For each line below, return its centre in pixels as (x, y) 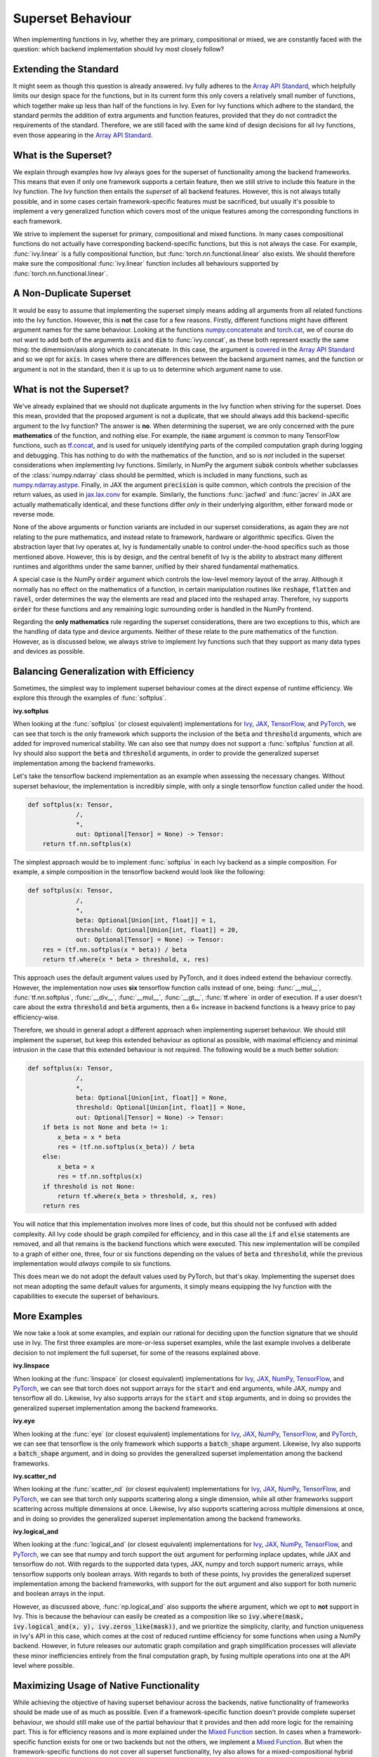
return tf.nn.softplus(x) (87, 844)
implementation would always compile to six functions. (92, 1263)
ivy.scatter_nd (34, 1477)
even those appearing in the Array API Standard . (83, 135)
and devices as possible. (49, 651)
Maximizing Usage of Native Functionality (106, 1686)
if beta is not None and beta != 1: (105, 1127)
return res (61, 1206)
